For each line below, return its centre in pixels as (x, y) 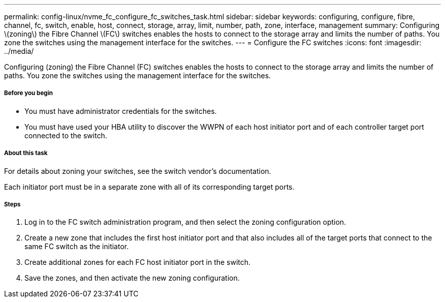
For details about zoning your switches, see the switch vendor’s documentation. (138, 171)
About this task (26, 153)
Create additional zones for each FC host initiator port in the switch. (138, 262)
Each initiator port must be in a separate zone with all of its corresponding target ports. (149, 187)
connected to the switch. (66, 135)
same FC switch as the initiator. (77, 247)
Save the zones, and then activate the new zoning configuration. (132, 278)
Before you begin (29, 93)
